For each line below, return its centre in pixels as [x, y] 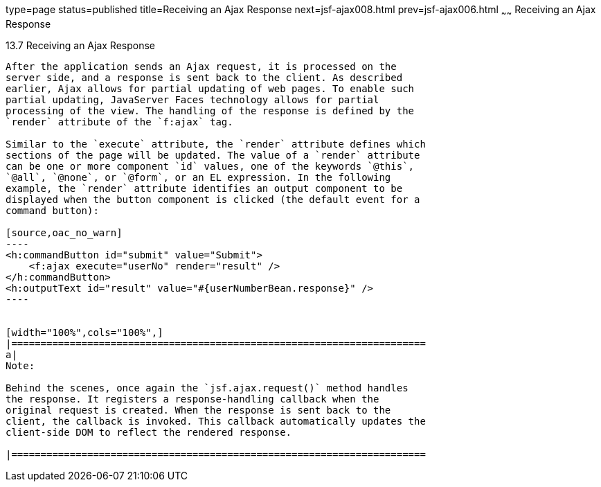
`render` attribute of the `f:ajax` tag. [119, 122]
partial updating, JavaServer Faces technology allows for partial [192, 99]
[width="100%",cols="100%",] [84, 332]
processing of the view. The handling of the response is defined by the [210, 110]
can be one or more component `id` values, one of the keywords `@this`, [210, 166]
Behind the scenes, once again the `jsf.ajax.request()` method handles [207, 388]
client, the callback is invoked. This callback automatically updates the [216, 421]
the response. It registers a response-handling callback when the [192, 399]
